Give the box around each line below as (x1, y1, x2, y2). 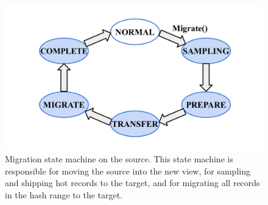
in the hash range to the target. (5, 188, 123, 201)
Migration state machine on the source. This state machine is (5, 153, 233, 165)
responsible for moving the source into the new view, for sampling (5, 164, 250, 177)
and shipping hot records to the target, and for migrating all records (5, 176, 260, 189)
